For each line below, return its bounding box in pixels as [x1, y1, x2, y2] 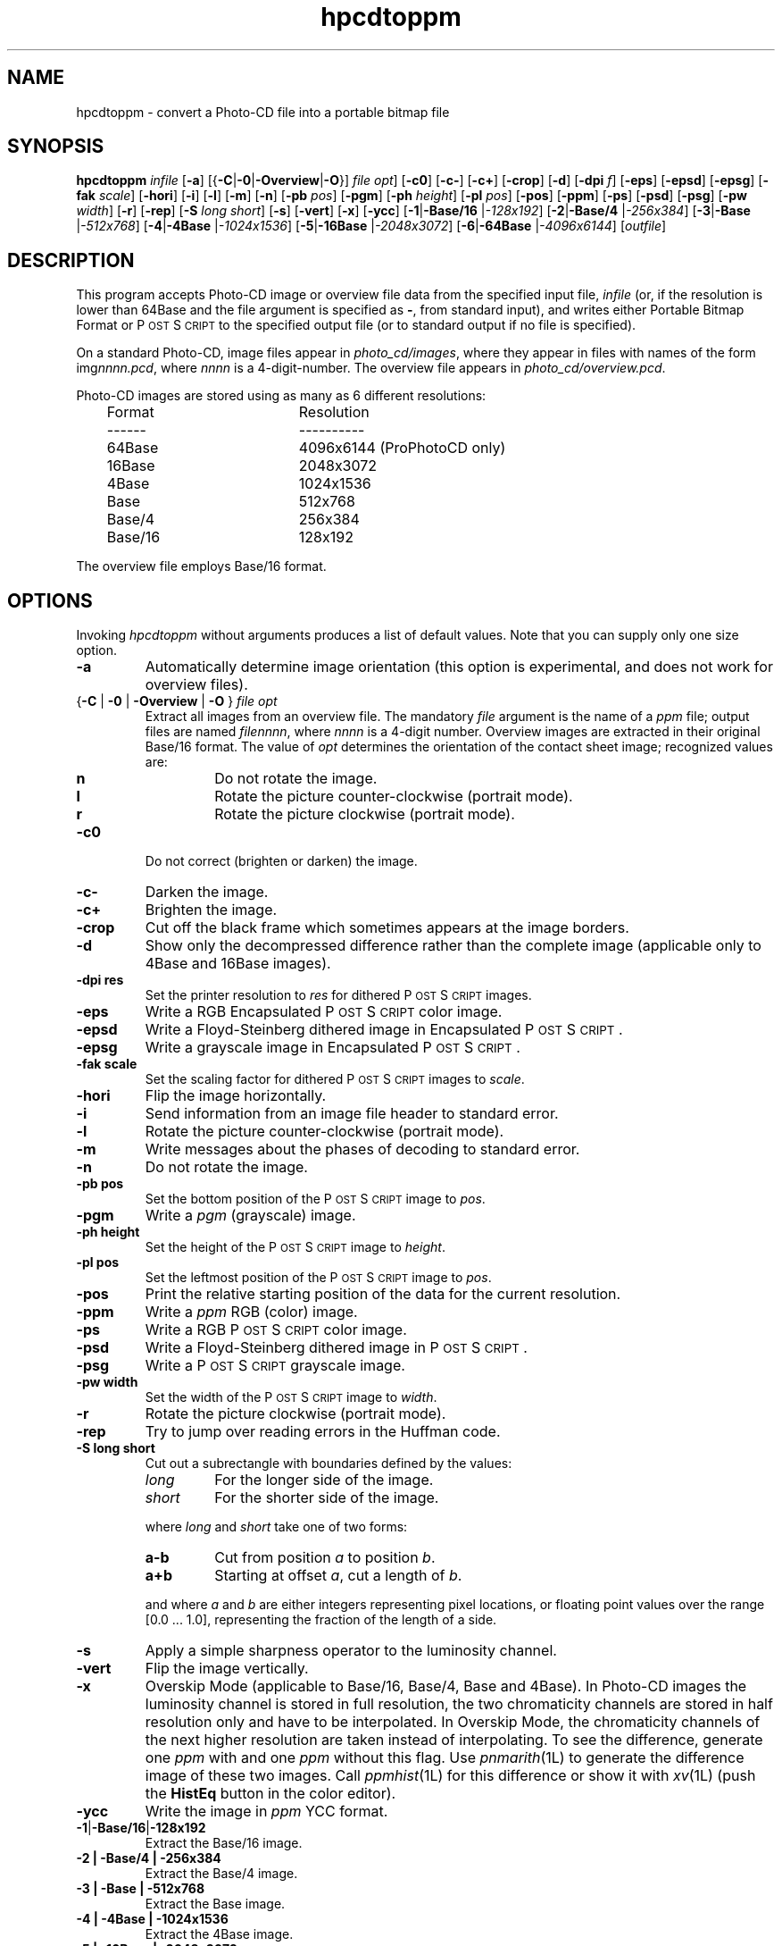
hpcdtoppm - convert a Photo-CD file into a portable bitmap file [76, 104, 450, 120]
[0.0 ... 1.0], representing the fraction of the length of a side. [145, 1612, 497, 1628]
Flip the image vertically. [145, 1659, 309, 1678]
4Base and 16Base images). [145, 954, 331, 973]
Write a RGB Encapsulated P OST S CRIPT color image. [145, 1002, 503, 1021]
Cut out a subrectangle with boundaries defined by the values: [145, 1455, 512, 1472]
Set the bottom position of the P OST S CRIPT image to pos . [145, 1191, 486, 1207]
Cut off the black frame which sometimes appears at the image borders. [145, 918, 629, 937]
